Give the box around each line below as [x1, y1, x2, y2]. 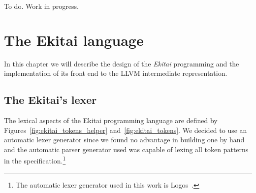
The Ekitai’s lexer [4, 92, 97, 107]
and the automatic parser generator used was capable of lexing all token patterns [4, 144, 249, 154]
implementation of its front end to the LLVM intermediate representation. [4, 68, 227, 78]
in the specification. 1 [4, 154, 66, 166]
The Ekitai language [4, 30, 144, 50]
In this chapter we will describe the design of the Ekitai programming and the [4, 58, 239, 68]
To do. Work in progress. [4, 1, 79, 11]
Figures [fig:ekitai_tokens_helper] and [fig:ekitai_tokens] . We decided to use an [4, 125, 247, 135]
